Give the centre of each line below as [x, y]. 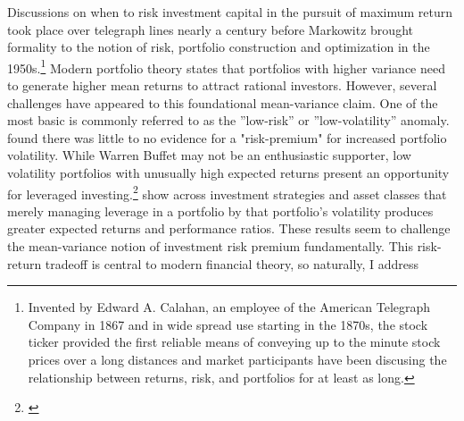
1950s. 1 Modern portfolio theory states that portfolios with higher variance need [226, 66]
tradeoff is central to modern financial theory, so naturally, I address [232, 263]
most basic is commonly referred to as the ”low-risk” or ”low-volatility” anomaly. [228, 120]
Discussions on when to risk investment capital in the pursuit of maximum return [230, 12]
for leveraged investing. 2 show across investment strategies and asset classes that [227, 192]
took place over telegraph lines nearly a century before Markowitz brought [210, 29]
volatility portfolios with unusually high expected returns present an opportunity [228, 173]
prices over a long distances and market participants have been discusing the [237, 359]
